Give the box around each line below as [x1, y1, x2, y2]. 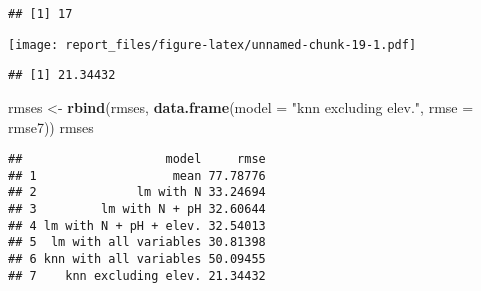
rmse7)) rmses [8, 116, 94, 137]
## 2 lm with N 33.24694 [8, 185, 266, 200]
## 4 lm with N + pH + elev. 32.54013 [8, 218, 266, 233]
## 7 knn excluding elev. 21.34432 [8, 268, 266, 283]
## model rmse [8, 152, 266, 167]
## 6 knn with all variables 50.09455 [8, 252, 266, 267]
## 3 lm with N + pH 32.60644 [8, 202, 266, 217]
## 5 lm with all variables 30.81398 [8, 235, 266, 250]
